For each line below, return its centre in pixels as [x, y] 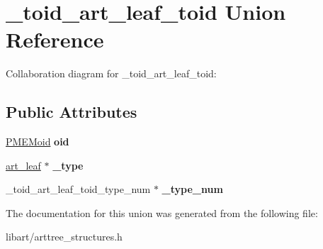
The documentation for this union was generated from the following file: [162, 212]
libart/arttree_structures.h [64, 237]
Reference [55, 39]
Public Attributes [72, 112]
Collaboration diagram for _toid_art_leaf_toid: [111, 73]
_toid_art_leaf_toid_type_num [78, 189]
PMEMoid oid [38, 142]
